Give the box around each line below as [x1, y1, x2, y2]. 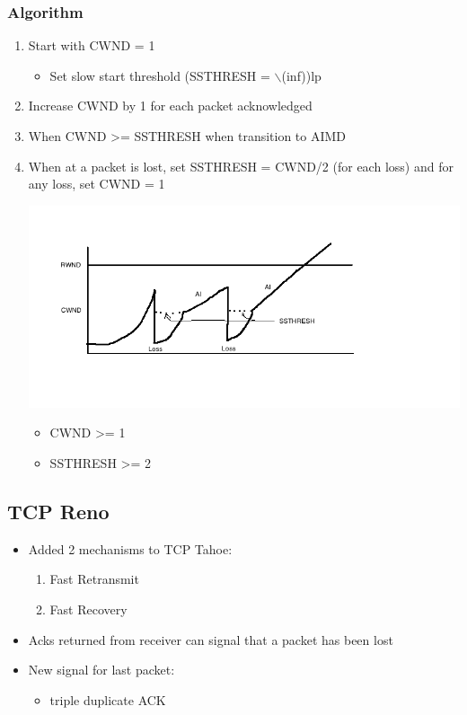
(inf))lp [281, 66, 322, 84]
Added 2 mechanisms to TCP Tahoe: [28, 539, 233, 558]
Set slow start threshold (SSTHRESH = [49, 66, 270, 84]
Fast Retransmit [49, 569, 139, 588]
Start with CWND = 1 [28, 36, 155, 55]
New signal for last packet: [28, 660, 175, 679]
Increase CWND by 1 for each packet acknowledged [28, 96, 313, 115]
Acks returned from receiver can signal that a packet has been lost [28, 630, 393, 649]
